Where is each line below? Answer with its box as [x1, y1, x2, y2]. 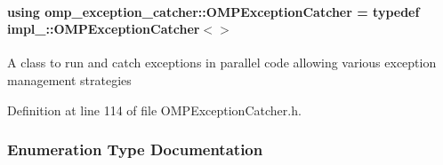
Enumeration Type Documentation [7, 138, 263, 161]
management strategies [7, 70, 132, 89]
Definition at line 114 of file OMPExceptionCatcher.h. [7, 100, 302, 119]
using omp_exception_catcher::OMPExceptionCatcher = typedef [7, 2, 420, 20]
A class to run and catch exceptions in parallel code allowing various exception [7, 53, 437, 72]
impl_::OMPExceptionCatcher [7, 20, 200, 38]
